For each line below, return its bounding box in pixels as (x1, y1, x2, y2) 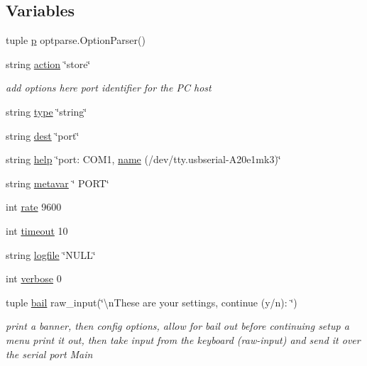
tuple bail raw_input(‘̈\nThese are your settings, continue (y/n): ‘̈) (6, 294, 297, 309)
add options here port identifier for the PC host (6, 80, 212, 95)
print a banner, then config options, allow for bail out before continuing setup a (6, 318, 349, 333)
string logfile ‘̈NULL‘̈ (6, 247, 96, 262)
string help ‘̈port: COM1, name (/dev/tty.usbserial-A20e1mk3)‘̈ (6, 152, 281, 167)
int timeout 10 (6, 223, 68, 238)
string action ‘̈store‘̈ (6, 56, 91, 71)
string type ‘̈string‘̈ (6, 104, 87, 118)
